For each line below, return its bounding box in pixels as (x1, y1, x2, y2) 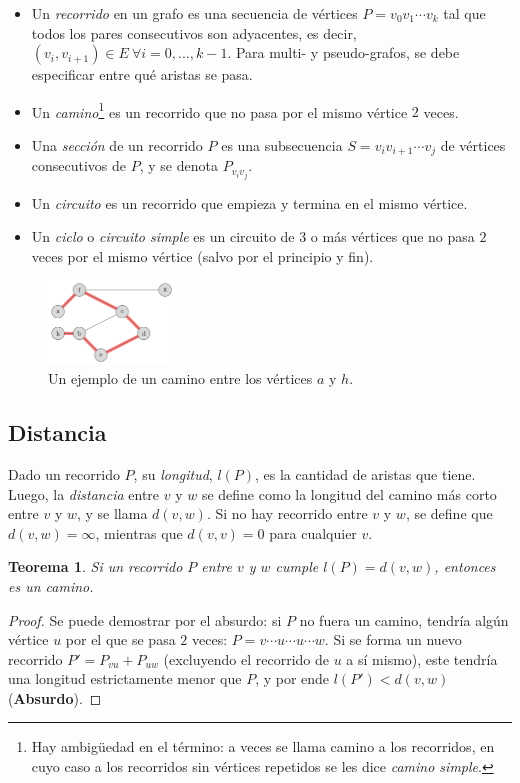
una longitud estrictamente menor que (8, 668, 242, 689)
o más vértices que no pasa (310, 226, 475, 247)
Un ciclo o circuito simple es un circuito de (31, 226, 295, 247)
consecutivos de (31, 155, 127, 176)
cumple (275, 556, 319, 577)
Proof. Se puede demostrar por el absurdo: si (8, 609, 282, 630)
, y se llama (76, 503, 148, 524)
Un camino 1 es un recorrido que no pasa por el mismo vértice (31, 98, 408, 122)
